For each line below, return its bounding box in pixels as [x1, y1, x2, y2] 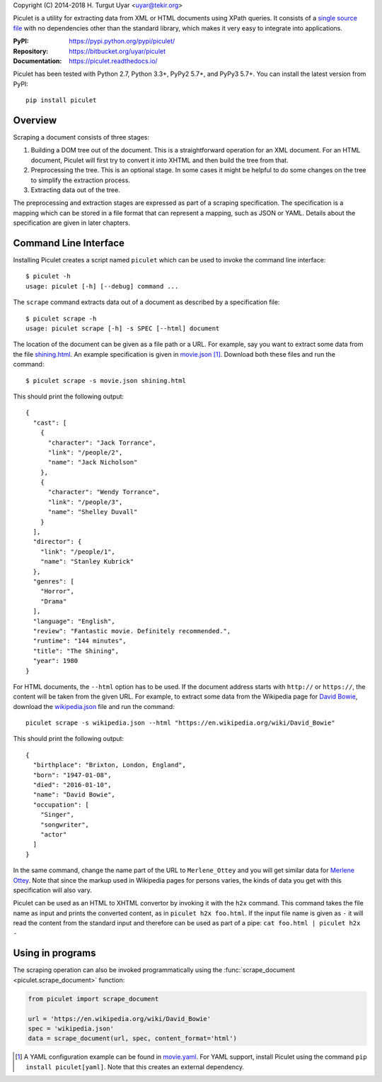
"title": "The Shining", [33, 647, 120, 655]
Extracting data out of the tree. [30, 185, 120, 194]
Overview [13, 114, 57, 126]
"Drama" [40, 597, 67, 606]
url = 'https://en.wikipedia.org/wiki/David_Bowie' [28, 1015, 212, 1022]
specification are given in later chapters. [13, 218, 131, 227]
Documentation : [13, 57, 62, 65]
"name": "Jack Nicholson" [47, 458, 138, 467]
